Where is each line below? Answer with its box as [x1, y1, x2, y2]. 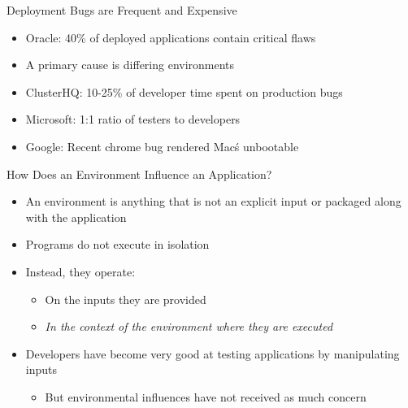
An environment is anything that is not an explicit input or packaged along [25, 193, 401, 210]
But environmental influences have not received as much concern [45, 388, 367, 405]
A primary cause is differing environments [25, 56, 235, 73]
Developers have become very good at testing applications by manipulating [25, 345, 400, 362]
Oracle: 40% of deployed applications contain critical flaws [25, 28, 316, 46]
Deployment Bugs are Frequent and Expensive [7, 2, 237, 18]
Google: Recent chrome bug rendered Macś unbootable [25, 137, 299, 154]
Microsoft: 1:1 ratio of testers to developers [25, 111, 241, 128]
